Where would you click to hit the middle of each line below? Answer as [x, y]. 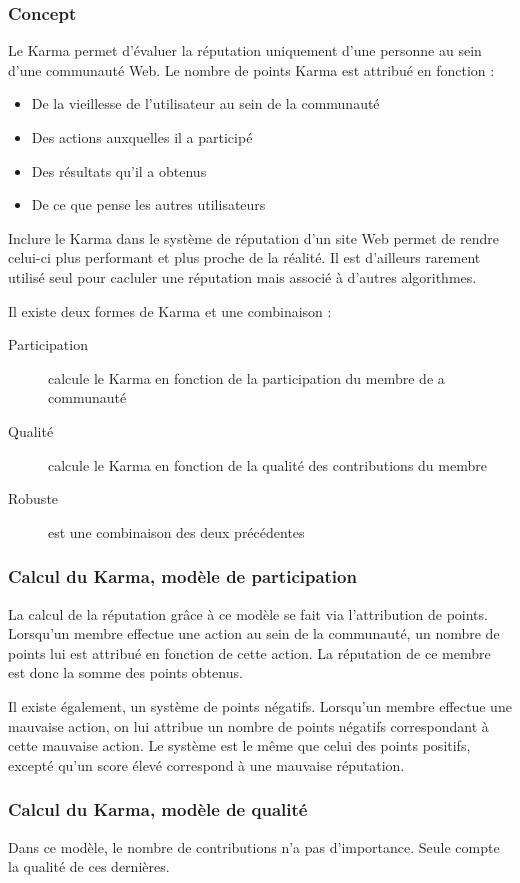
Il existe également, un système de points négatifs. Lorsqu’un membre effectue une [260, 705]
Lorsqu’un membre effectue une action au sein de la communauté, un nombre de [254, 633]
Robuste [33, 498]
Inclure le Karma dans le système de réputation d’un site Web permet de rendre [253, 237]
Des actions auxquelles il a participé [142, 137]
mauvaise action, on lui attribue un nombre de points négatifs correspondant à [248, 725]
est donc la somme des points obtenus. [125, 672]
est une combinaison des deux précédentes [176, 531]
